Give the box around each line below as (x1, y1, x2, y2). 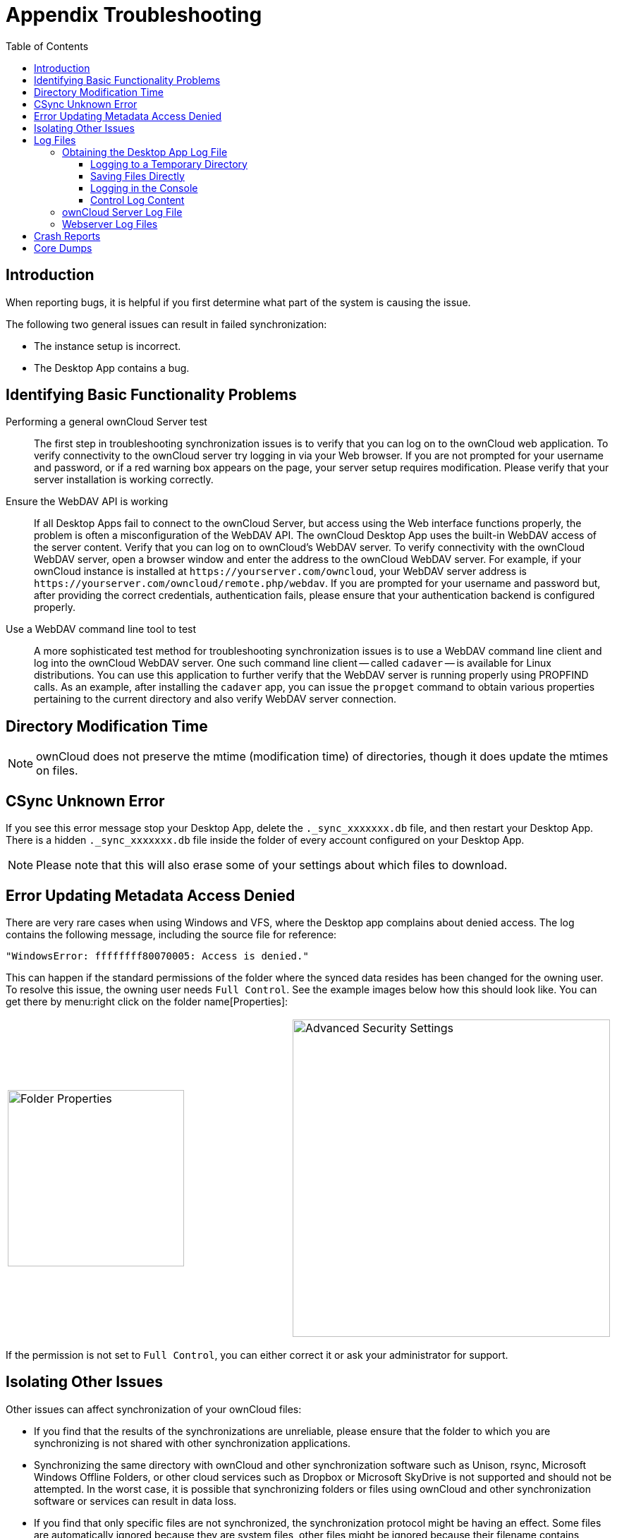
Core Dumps (34, 241, 92, 254)
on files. (36, 763, 78, 778)
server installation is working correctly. (34, 473, 214, 486)
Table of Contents (6, 40, 89, 52)
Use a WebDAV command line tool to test (6, 623, 197, 636)
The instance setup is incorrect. (34, 339, 181, 352)
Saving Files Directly (90, 169, 185, 182)
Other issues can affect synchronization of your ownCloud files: (6, 1403, 302, 1415)
